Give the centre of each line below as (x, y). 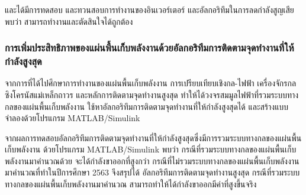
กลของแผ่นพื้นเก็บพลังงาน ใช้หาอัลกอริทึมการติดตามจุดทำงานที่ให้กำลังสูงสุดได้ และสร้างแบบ (147, 106)
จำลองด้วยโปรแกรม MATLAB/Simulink (73, 118)
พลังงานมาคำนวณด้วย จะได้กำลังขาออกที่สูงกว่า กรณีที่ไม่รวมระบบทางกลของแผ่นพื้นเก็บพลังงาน (152, 160)
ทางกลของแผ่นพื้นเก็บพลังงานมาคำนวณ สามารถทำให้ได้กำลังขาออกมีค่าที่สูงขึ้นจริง (131, 184)
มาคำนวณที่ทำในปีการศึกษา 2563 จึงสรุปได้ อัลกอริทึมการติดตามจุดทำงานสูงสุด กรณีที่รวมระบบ (152, 172)
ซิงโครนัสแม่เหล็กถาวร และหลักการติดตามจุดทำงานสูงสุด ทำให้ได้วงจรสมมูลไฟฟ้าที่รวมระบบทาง (152, 94)
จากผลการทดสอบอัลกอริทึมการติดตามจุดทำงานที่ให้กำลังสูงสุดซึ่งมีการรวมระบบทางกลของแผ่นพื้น (153, 137)
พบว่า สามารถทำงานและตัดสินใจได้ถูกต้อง (69, 21)
